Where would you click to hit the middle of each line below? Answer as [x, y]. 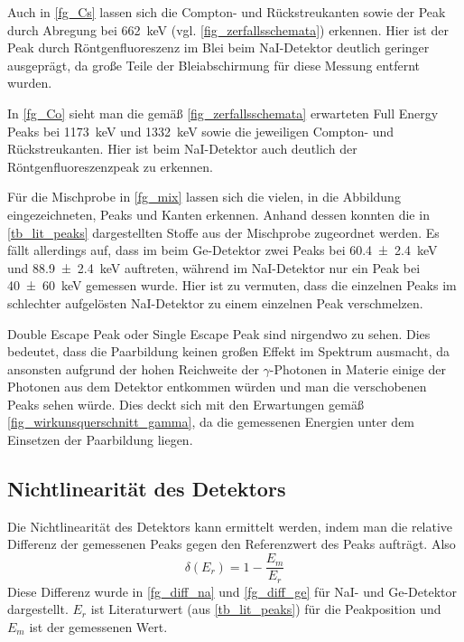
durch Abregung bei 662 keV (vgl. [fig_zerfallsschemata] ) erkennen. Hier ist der [228, 29]
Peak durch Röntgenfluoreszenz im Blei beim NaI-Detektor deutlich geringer [218, 47]
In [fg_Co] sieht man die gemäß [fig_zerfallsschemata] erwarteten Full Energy [223, 113]
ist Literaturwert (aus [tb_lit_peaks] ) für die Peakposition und [266, 609]
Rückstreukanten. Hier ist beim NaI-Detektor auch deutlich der [182, 149]
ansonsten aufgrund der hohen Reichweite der [133, 368]
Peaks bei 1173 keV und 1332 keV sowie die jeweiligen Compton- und [201, 131]
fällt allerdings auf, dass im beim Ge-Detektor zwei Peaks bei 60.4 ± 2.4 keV [223, 250]
